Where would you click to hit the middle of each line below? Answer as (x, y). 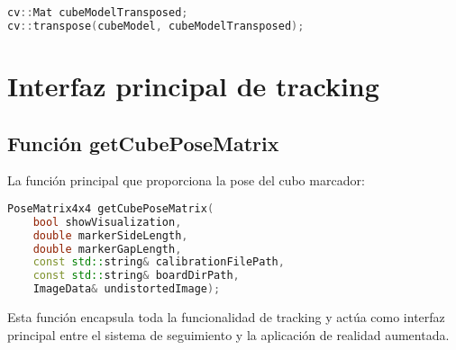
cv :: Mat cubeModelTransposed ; (98, 13)
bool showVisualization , (107, 222)
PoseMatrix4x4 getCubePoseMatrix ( (111, 208)
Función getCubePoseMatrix (143, 143)
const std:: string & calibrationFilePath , (159, 262)
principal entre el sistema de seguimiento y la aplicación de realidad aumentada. (228, 334)
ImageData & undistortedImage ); (127, 289)
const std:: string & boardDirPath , (136, 276)
